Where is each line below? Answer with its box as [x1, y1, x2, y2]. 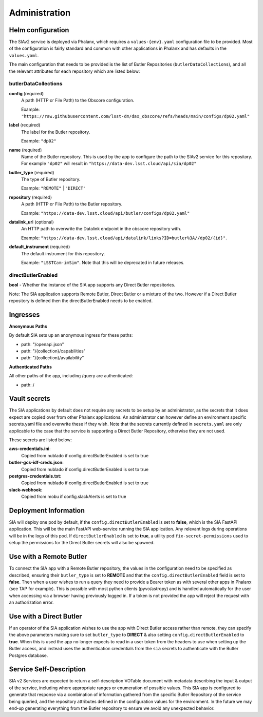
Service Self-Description [9, 665, 86, 674]
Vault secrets [9, 394, 51, 403]
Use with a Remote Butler [9, 553, 87, 561]
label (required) [9, 122, 41, 128]
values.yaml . [9, 52, 39, 58]
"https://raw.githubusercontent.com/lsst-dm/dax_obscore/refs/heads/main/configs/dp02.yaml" [21, 113, 250, 119]
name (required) [9, 147, 42, 153]
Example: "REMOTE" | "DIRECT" [21, 185, 86, 191]
